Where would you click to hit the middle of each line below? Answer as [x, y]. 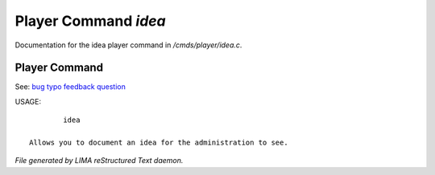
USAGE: [28, 101]
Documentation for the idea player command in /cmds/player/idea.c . [128, 45]
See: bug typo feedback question [70, 87]
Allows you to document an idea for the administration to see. [159, 143]
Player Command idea [90, 21]
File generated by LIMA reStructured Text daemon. [99, 161]
